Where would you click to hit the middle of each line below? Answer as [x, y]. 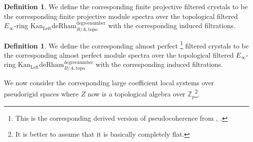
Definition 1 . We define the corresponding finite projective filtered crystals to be [126, 6]
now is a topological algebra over [136, 94]
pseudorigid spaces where [41, 94]
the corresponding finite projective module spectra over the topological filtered [121, 16]
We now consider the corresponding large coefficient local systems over [109, 82]
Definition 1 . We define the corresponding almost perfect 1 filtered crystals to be [126, 45]
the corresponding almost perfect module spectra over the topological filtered [119, 55]
